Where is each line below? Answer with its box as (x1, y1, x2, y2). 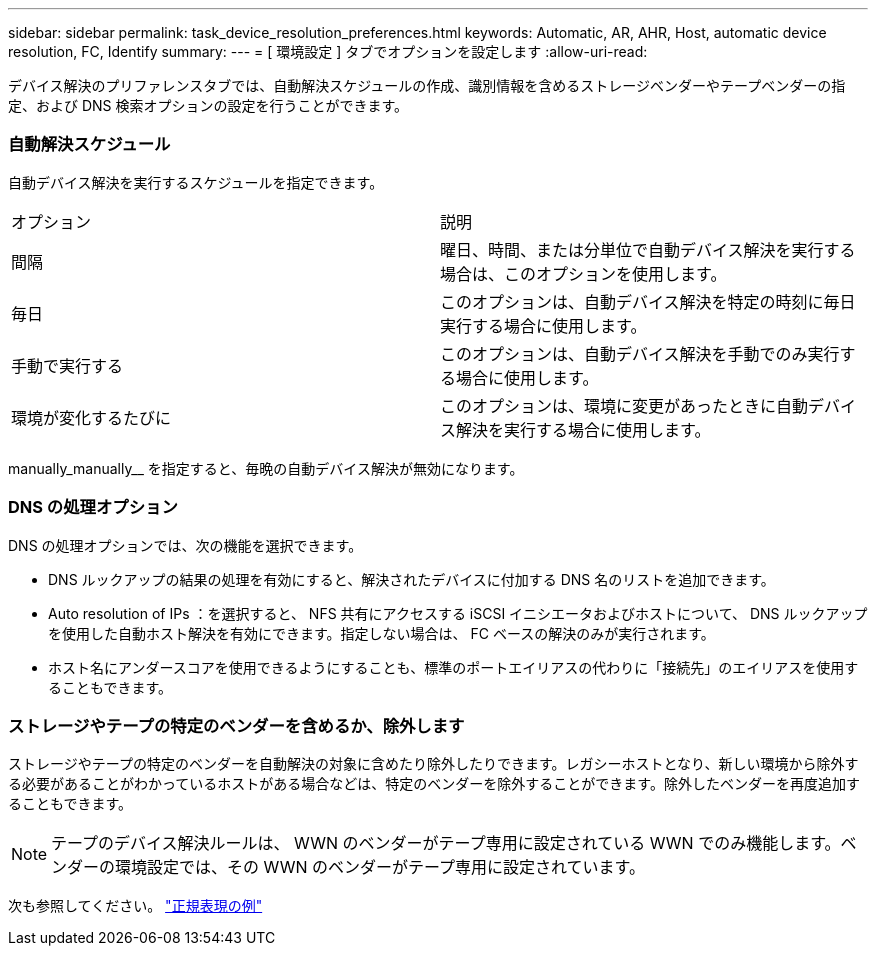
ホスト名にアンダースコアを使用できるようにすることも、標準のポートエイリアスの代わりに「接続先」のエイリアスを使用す (48, 658, 859, 676)
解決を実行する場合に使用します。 (456, 419, 711, 440)
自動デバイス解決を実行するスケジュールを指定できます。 (8, 173, 384, 191)
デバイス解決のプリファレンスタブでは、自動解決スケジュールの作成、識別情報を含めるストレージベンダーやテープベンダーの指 (8, 77, 846, 94)
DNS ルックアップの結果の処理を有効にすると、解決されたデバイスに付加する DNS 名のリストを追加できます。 (48, 570, 775, 588)
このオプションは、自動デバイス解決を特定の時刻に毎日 (440, 291, 856, 312)
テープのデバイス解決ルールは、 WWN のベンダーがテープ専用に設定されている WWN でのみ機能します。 (51, 833, 841, 854)
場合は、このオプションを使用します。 (440, 263, 727, 284)
